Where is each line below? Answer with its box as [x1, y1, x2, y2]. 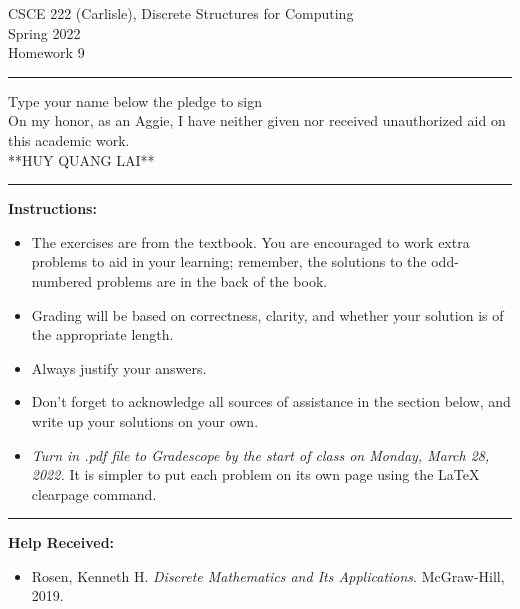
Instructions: [8, 198, 97, 219]
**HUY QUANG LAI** [8, 149, 155, 170]
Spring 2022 [8, 22, 81, 43]
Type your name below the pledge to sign [8, 90, 263, 111]
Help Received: [8, 532, 115, 553]
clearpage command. [31, 483, 157, 504]
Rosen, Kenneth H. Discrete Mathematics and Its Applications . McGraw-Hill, [31, 565, 505, 586]
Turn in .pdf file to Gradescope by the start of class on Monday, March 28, [31, 444, 490, 465]
